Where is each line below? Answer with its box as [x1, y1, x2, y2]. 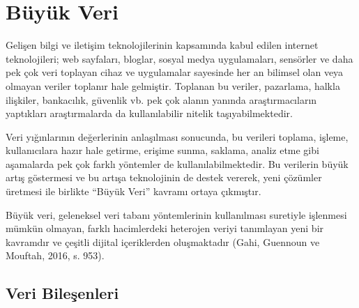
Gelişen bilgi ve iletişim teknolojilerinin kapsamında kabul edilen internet [6, 38, 319, 52]
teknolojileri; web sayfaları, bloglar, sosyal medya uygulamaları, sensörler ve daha [6, 51, 353, 66]
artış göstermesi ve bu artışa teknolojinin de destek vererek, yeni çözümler [6, 170, 322, 185]
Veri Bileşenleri [6, 282, 119, 304]
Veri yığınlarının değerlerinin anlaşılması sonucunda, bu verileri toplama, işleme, [6, 129, 349, 144]
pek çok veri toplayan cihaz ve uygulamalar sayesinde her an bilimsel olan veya [6, 65, 344, 79]
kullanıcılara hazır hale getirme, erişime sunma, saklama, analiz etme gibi [6, 143, 319, 157]
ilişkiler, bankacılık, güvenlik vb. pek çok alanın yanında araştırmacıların [6, 92, 317, 107]
